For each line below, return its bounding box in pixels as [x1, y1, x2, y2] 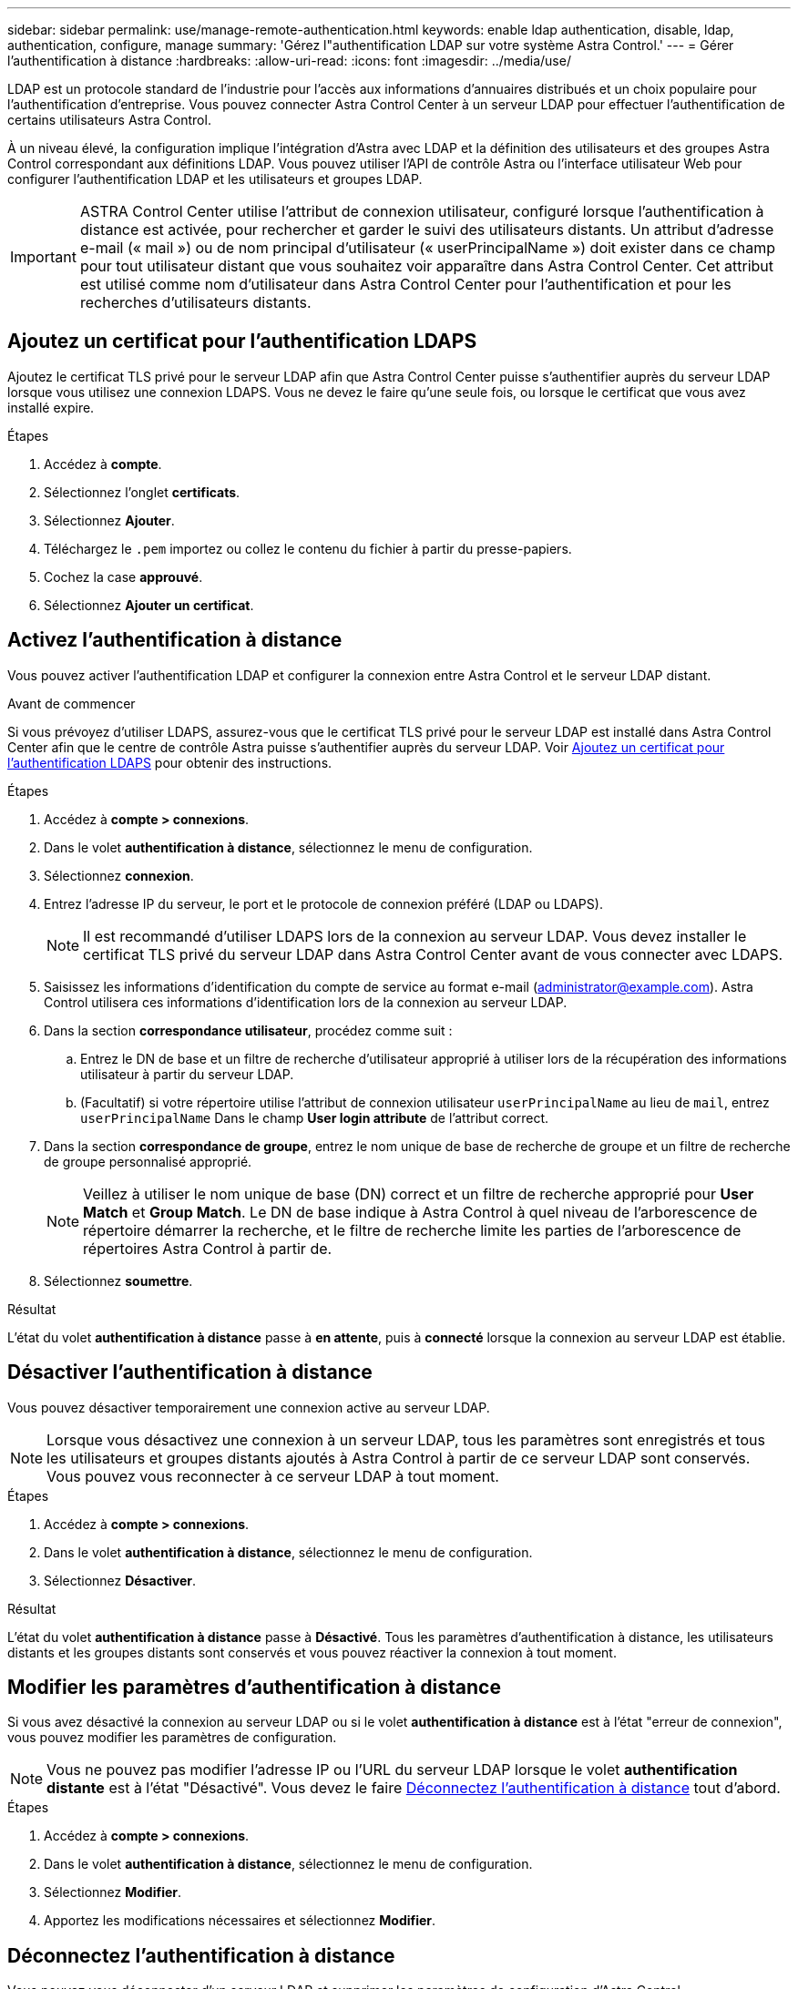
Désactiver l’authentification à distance [7, 1361, 373, 1384]
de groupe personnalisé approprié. [44, 1153, 252, 1169]
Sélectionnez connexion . [44, 867, 194, 883]
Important [10, 248, 77, 266]
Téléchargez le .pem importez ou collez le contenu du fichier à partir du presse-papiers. [44, 540, 572, 556]
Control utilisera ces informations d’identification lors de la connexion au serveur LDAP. [44, 994, 568, 1010]
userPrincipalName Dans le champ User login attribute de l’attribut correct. [80, 1109, 549, 1126]
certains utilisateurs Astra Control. [7, 112, 211, 127]
